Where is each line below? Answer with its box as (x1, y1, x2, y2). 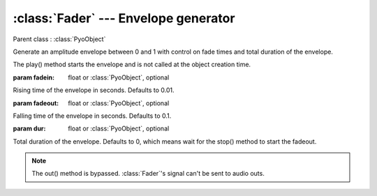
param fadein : (13, 73, 55, 82)
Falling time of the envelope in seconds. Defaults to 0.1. (13, 112, 172, 120)
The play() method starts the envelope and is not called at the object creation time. (13, 60, 251, 69)
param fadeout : (13, 98, 59, 107)
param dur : (13, 124, 46, 133)
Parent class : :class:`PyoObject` (13, 35, 106, 43)
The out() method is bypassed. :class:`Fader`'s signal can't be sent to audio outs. (31, 169, 265, 178)
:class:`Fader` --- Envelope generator (13, 10, 235, 26)
